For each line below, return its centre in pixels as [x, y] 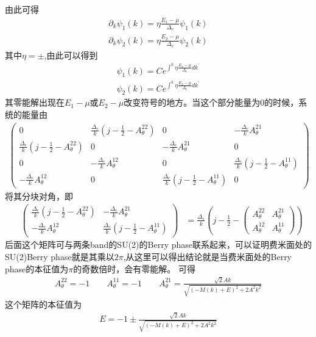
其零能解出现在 [35, 102]
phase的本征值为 [37, 268]
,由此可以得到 [71, 55]
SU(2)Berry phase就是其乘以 [60, 257]
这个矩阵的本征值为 [43, 304]
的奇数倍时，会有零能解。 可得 [134, 268]
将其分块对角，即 [39, 196]
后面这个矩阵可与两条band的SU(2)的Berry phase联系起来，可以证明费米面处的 [158, 245]
